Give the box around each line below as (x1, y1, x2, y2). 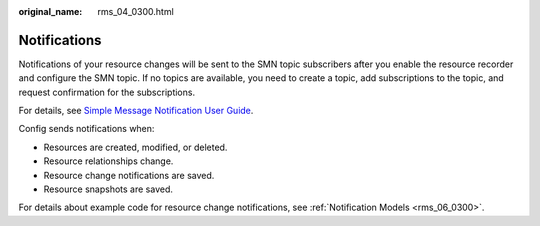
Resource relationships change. (43, 155, 174, 167)
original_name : (18, 6, 83, 17)
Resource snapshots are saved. (43, 183, 174, 195)
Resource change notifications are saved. (43, 169, 215, 181)
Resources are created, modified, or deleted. (43, 141, 228, 153)
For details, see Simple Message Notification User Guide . (18, 105, 254, 117)
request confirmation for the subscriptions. (18, 86, 195, 98)
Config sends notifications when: (18, 123, 155, 135)
